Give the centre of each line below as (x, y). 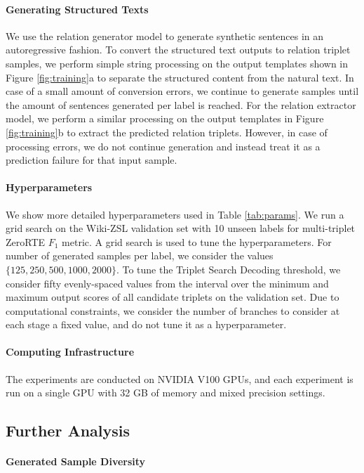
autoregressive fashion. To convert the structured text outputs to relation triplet (178, 50)
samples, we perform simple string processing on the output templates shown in (177, 63)
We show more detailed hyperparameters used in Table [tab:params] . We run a (175, 214)
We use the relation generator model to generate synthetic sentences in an (165, 35)
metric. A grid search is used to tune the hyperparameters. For (197, 241)
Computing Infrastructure (70, 352)
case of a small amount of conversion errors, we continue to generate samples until (182, 91)
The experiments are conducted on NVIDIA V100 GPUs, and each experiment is (180, 378)
